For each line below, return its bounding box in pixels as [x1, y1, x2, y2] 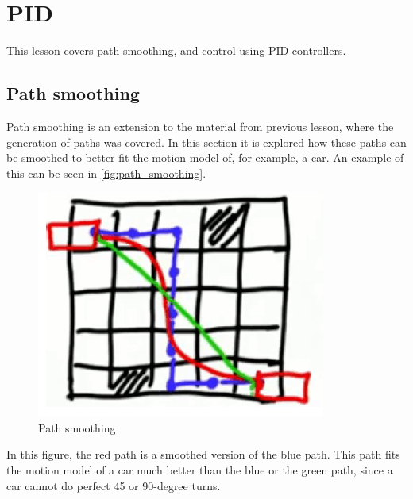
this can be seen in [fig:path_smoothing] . [6, 164, 206, 181]
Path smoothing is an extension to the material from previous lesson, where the [6, 117, 394, 134]
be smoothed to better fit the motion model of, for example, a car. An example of [6, 149, 404, 166]
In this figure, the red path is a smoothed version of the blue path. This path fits [6, 446, 400, 463]
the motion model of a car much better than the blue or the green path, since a [6, 462, 393, 478]
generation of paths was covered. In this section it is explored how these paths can [6, 133, 407, 150]
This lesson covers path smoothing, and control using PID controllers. [6, 42, 346, 59]
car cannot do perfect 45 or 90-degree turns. [6, 477, 221, 493]
